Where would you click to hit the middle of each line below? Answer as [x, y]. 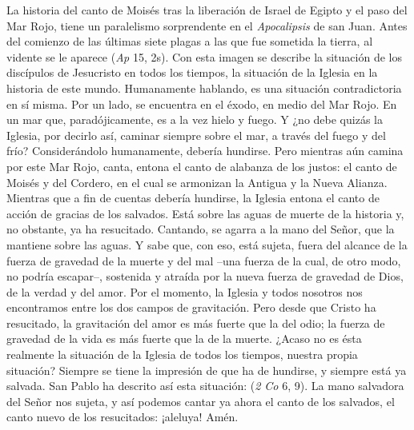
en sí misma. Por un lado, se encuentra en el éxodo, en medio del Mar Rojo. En [202, 104]
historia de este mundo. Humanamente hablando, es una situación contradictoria [204, 88]
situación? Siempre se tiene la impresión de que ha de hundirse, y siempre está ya [207, 370]
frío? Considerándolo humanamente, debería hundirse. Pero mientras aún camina [205, 151]
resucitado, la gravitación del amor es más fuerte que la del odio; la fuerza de [196, 322]
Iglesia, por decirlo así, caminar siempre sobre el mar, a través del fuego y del [196, 135]
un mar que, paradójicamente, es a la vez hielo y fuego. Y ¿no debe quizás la [195, 119]
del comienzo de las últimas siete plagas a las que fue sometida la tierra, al [190, 41]
